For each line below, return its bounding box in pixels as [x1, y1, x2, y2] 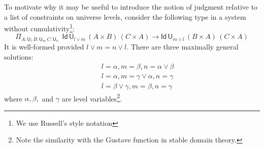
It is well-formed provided [4, 41, 84, 52]
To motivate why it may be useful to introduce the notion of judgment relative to [4, 2, 258, 12]
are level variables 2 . [61, 91, 122, 104]
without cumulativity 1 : [4, 22, 75, 33]
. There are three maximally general [126, 41, 239, 52]
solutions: [4, 51, 34, 62]
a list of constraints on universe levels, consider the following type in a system [4, 11, 246, 22]
